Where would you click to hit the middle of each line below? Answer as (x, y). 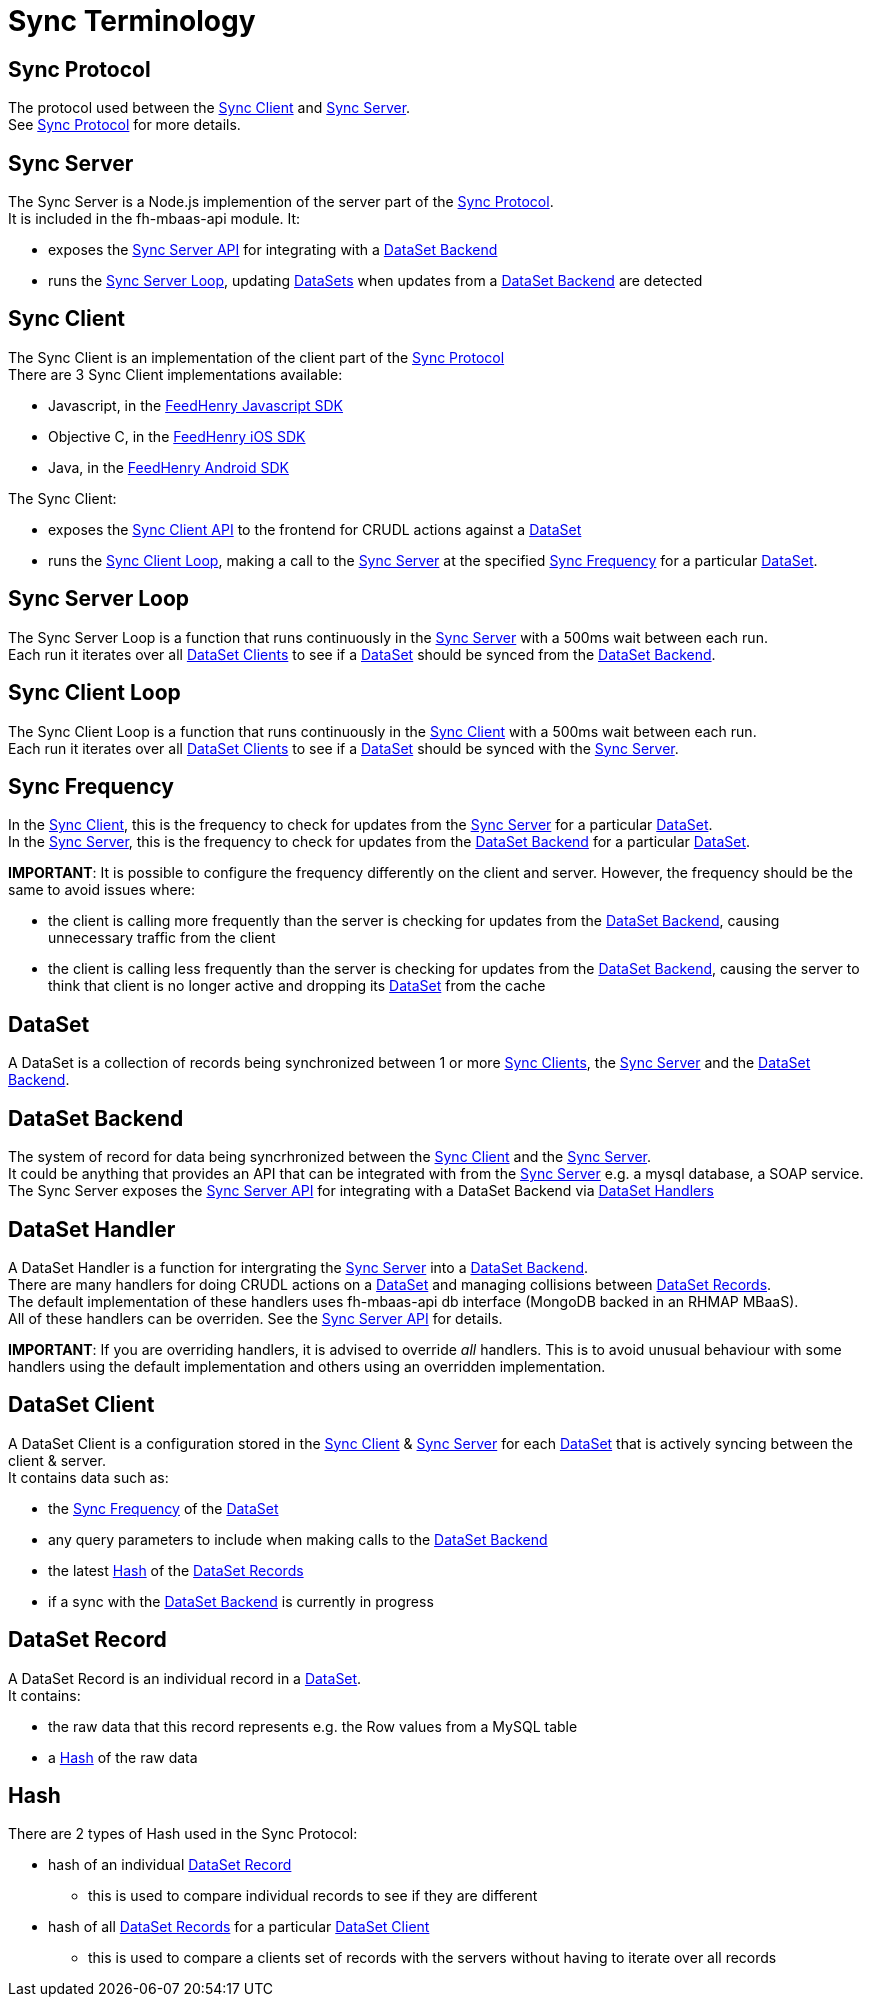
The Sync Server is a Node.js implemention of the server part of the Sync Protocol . (281, 202)
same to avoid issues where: (102, 890)
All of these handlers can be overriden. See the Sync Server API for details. (255, 1318)
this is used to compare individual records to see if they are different (313, 1896)
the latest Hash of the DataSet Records (176, 1570)
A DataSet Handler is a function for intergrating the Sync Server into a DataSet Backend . (298, 1267)
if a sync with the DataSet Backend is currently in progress (241, 1601)
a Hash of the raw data (123, 1757)
